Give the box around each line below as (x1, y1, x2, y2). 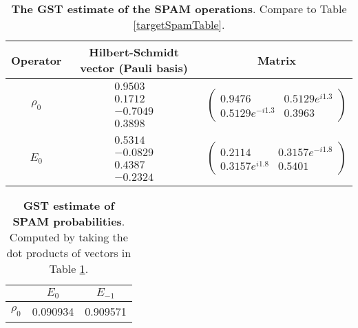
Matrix (257, 52, 296, 68)
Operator (11, 52, 62, 68)
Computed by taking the (9, 229, 128, 245)
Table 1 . (49, 261, 89, 276)
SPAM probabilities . (12, 213, 125, 229)
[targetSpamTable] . (133, 17, 225, 32)
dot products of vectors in (6, 245, 131, 261)
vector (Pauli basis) (80, 60, 188, 76)
